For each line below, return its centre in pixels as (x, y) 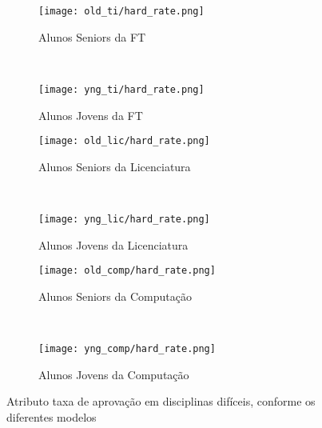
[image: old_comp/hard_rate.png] (127, 271)
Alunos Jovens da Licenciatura (113, 244)
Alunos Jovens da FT (91, 115)
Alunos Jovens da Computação (114, 374)
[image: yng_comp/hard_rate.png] (127, 349)
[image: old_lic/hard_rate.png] (124, 141)
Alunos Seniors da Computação (115, 296)
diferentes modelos (52, 416)
